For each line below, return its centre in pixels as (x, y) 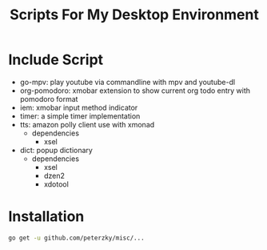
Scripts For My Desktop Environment (134, 15)
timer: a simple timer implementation (80, 116)
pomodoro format (49, 99)
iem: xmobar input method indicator (79, 107)
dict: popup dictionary (56, 150)
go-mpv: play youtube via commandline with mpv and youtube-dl (128, 82)
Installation (46, 217)
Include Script (56, 60)
